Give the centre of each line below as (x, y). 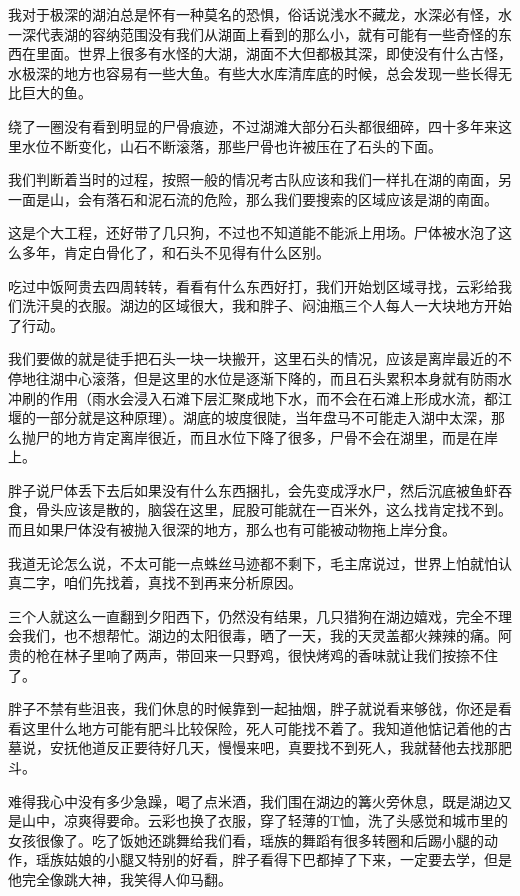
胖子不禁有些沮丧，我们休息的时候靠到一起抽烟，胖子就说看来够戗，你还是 (253, 708)
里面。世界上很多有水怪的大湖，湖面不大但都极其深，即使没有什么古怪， (273, 53)
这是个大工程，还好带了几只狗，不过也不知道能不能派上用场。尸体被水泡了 (253, 232)
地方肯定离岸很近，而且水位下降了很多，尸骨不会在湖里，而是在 (273, 436)
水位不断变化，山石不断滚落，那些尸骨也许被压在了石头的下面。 (231, 145)
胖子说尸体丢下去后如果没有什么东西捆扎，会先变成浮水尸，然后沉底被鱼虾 (253, 489)
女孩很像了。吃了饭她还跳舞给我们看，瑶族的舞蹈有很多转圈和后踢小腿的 (246, 839)
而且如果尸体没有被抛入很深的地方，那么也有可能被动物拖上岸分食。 (232, 529)
